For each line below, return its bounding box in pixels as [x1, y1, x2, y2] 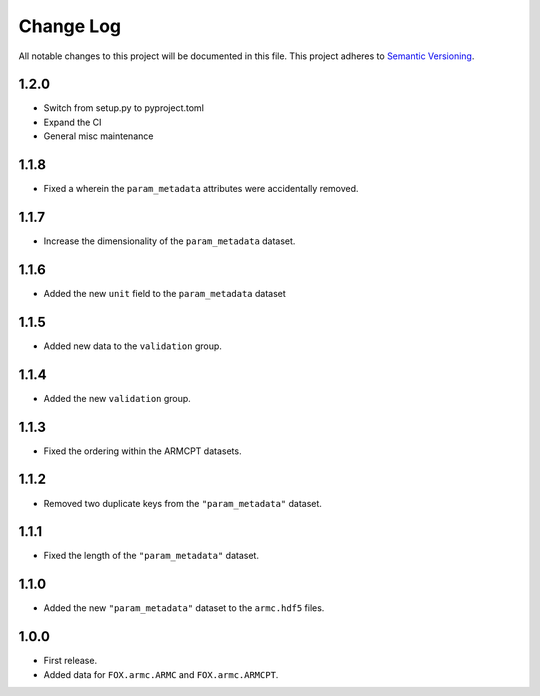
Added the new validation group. [43, 392, 192, 404]
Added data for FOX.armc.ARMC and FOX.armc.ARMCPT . [43, 668, 279, 680]
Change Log [18, 15, 122, 37]
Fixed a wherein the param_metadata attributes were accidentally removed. [43, 183, 359, 195]
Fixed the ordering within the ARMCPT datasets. [43, 445, 242, 457]
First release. [43, 655, 98, 667]
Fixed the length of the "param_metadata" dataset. [43, 550, 260, 562]
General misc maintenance [43, 130, 154, 142]
